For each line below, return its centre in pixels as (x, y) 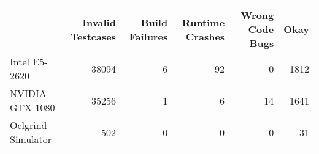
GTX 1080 (33, 107)
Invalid (99, 22)
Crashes (206, 36)
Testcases (93, 36)
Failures (148, 36)
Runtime (203, 22)
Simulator (31, 139)
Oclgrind (29, 125)
